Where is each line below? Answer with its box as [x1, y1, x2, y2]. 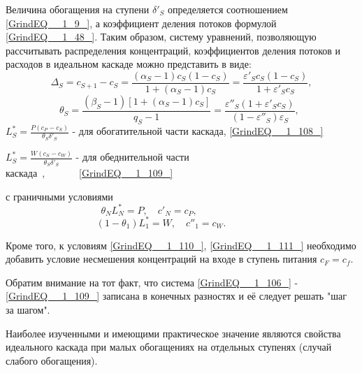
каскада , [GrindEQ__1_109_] [6, 165, 173, 180]
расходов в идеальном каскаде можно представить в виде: [6, 57, 252, 71]
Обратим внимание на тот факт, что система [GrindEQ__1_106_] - [6, 275, 298, 289]
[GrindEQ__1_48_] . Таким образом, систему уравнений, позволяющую [6, 29, 317, 44]
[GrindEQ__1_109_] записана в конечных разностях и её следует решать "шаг [6, 288, 347, 303]
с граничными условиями [6, 189, 113, 203]
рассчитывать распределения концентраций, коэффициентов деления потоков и [6, 43, 341, 57]
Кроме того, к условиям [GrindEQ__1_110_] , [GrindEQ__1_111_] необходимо [6, 237, 356, 252]
